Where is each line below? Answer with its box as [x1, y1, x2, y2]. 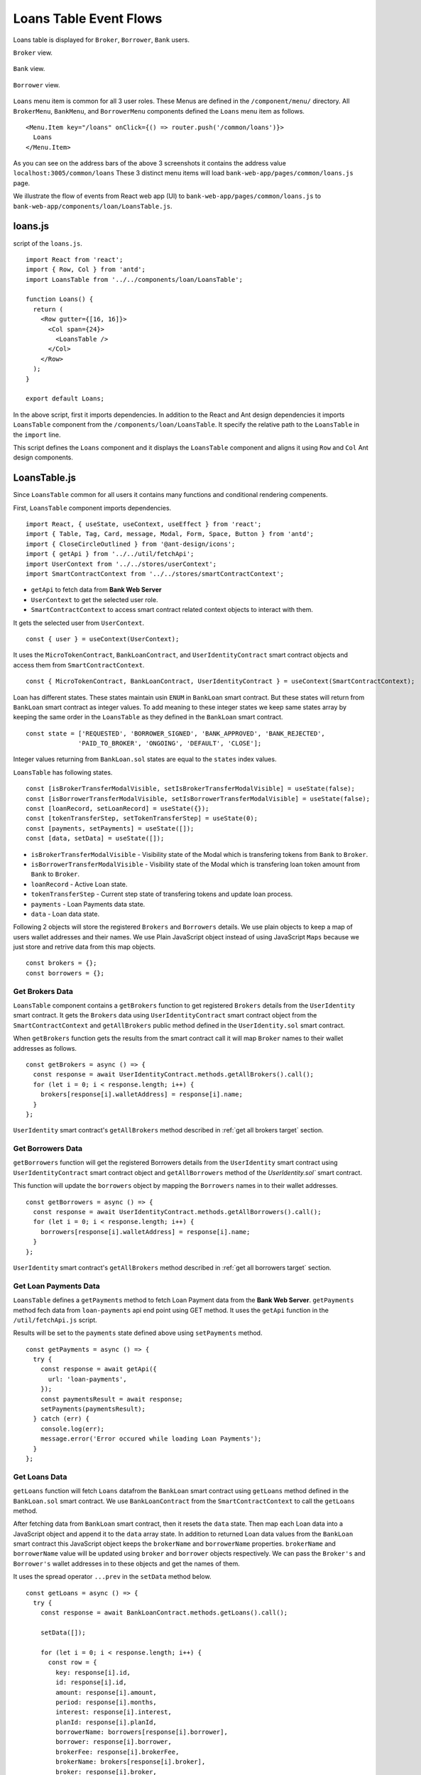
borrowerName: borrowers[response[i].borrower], [55, 1728, 229, 1736]
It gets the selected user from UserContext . [13, 618, 145, 627]
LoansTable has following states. [13, 768, 113, 777]
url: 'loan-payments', [48, 1375, 127, 1383]
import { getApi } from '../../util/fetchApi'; [26, 550, 195, 558]
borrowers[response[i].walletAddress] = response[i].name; [40, 1228, 251, 1235]
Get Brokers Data [13, 986, 74, 996]
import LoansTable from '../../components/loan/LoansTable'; [26, 275, 243, 283]
